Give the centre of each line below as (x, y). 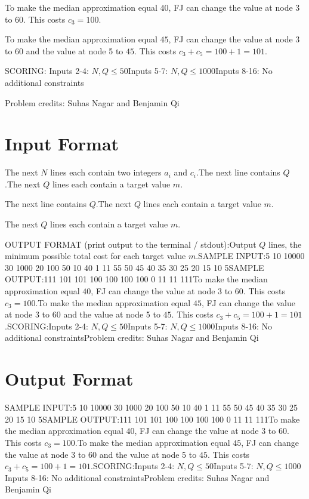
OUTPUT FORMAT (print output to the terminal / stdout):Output (131, 244)
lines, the (285, 244)
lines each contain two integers (106, 172)
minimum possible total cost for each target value (95, 256)
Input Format (62, 144)
